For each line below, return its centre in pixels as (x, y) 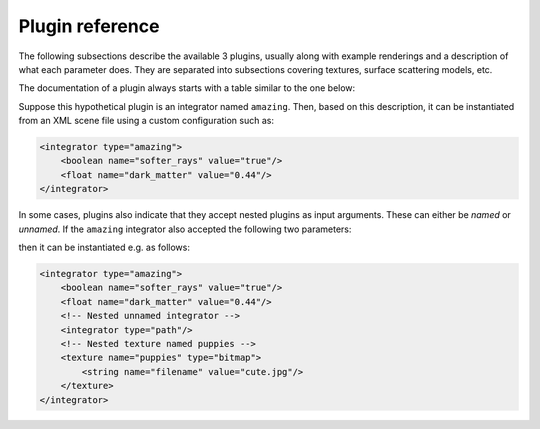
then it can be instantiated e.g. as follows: (104, 247)
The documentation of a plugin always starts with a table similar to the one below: (187, 88)
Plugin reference (89, 26)
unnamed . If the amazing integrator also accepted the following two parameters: (185, 229)
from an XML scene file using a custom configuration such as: (146, 121)
